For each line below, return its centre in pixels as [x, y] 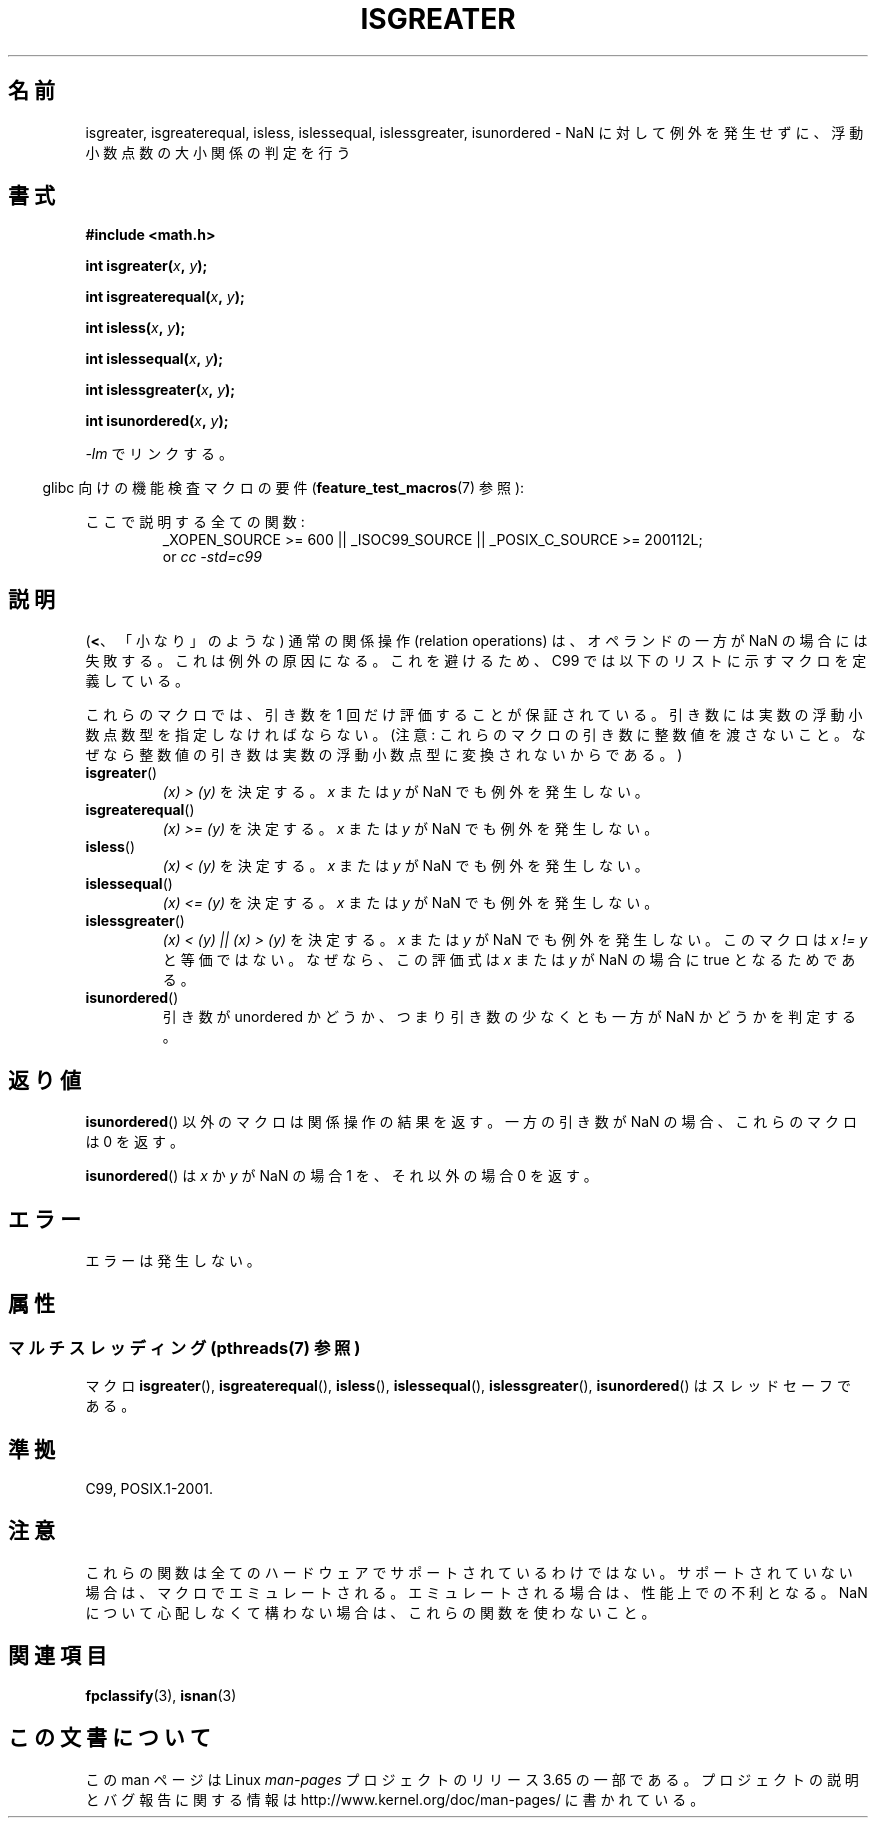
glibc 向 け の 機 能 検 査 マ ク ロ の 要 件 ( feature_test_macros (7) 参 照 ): [283, 488]
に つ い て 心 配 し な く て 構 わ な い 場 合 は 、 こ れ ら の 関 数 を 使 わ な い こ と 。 [370, 1612]
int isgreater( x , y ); [146, 266]
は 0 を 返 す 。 [134, 1142]
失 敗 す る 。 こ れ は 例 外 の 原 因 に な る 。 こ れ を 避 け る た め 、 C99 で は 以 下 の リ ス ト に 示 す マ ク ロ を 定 [476, 661]
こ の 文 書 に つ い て [109, 1738]
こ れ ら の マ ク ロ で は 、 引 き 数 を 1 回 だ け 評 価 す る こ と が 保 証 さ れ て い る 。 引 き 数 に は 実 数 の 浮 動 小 [474, 715]
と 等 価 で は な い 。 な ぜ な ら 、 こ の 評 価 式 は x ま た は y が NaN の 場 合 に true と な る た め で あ [509, 960]
